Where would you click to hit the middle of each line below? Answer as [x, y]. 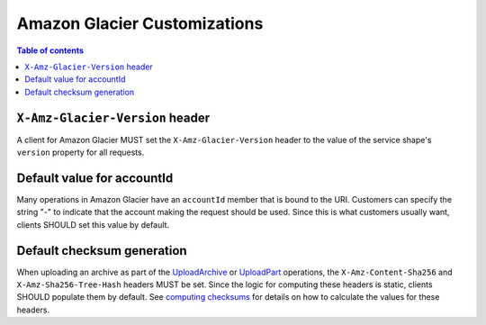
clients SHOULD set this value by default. [93, 224]
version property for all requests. [81, 152]
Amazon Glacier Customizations [140, 23]
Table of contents [50, 50]
